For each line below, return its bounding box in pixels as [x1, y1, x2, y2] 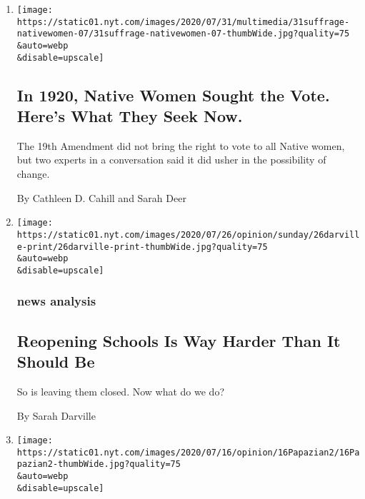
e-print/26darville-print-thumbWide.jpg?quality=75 [16, 241, 268, 252]
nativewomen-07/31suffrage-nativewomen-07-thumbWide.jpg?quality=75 [16, 29, 350, 39]
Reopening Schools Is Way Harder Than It [16, 329, 341, 351]
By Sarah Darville [16, 408, 96, 423]
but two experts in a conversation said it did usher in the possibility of [16, 152, 326, 167]
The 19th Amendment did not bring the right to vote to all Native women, [16, 138, 345, 153]
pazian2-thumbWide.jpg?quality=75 [16, 459, 181, 470]
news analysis [16, 292, 96, 310]
